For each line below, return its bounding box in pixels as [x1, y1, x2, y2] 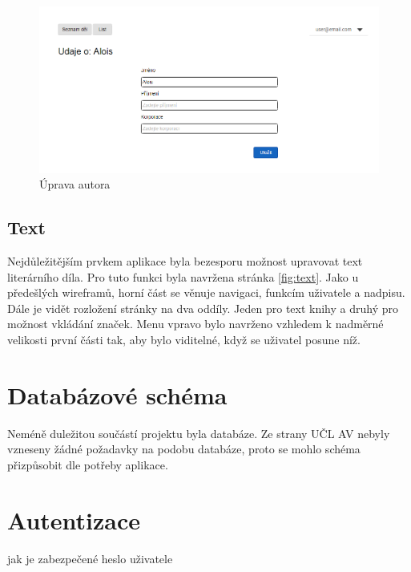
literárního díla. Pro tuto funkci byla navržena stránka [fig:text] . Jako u [7, 268, 359, 285]
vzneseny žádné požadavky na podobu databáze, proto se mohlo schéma [7, 440, 361, 457]
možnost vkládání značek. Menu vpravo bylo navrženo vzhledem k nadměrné [7, 315, 384, 332]
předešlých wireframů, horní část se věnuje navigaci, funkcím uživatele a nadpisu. [7, 284, 405, 301]
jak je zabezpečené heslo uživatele [7, 550, 173, 566]
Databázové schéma [7, 378, 228, 411]
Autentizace [7, 503, 141, 536]
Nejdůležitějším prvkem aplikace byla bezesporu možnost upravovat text [7, 252, 363, 269]
